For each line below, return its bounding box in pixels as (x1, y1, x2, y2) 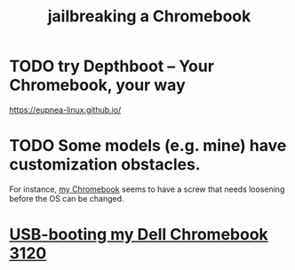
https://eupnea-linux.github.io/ (9, 104, 122, 115)
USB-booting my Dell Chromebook (9, 225, 268, 245)
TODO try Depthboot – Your (9, 56, 215, 76)
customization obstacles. (9, 155, 202, 175)
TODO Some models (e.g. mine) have (9, 136, 287, 156)
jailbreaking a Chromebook (47, 6, 251, 27)
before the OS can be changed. (9, 193, 124, 203)
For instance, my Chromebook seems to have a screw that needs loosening (9, 184, 285, 195)
